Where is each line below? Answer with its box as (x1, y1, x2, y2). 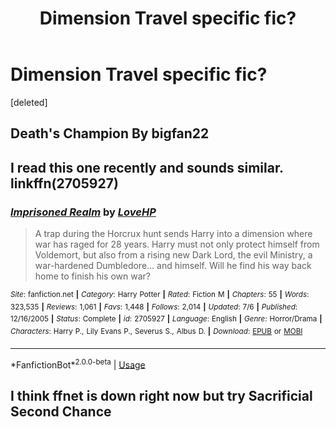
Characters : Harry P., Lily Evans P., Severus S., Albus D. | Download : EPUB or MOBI (10, 326, 303, 336)
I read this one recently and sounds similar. (10, 159, 284, 176)
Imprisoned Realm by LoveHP (10, 205, 157, 219)
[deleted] (10, 96, 48, 108)
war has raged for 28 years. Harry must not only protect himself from (34, 238, 320, 251)
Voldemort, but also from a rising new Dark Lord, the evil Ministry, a (34, 249, 313, 261)
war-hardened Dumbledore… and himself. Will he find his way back (34, 260, 312, 272)
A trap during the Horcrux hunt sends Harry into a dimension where (34, 228, 313, 240)
